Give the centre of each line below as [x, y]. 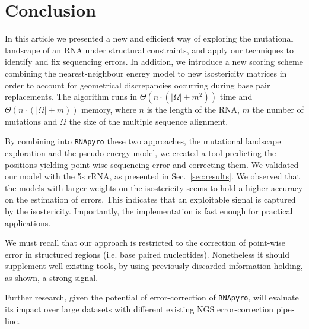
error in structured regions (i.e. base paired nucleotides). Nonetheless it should [147, 254]
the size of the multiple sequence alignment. [149, 121]
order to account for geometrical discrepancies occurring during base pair [138, 85]
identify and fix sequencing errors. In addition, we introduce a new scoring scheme [154, 61]
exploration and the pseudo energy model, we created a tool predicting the [141, 152]
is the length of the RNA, [193, 110]
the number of [278, 110]
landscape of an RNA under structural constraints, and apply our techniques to [149, 50]
